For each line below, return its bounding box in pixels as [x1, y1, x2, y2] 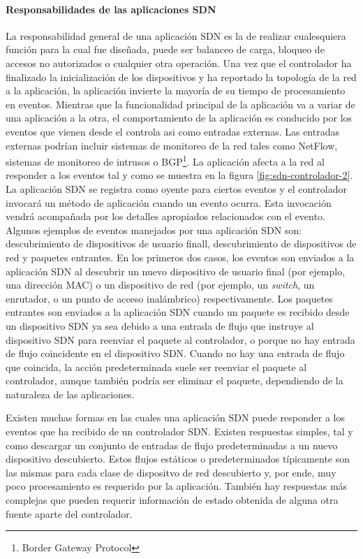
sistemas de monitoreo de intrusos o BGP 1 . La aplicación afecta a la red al [6, 152, 325, 168]
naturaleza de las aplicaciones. [6, 386, 135, 401]
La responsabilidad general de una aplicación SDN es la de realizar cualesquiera [6, 28, 346, 43]
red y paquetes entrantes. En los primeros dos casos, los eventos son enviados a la [6, 249, 355, 264]
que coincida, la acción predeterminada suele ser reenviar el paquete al [6, 359, 307, 374]
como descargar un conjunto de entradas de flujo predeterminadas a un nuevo [6, 437, 338, 452]
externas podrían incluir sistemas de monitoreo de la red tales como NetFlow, [6, 138, 338, 152]
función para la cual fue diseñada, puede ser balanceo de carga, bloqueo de [6, 42, 325, 57]
